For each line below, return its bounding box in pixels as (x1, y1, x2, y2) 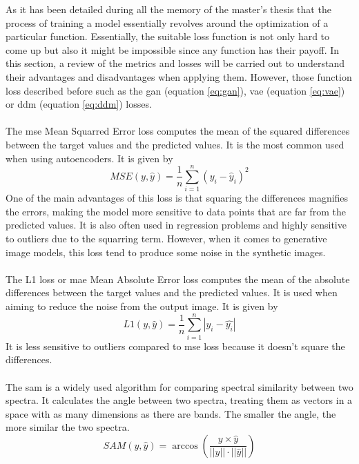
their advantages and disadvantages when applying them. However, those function (6, 69, 352, 84)
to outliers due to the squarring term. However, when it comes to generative (6, 231, 327, 246)
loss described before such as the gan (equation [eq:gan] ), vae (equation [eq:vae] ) (6, 83, 345, 97)
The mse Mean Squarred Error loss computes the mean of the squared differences (6, 124, 350, 138)
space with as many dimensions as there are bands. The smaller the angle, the (6, 406, 336, 420)
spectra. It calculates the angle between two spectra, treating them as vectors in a (6, 393, 353, 407)
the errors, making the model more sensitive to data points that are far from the (6, 204, 346, 218)
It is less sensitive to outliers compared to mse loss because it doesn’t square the (6, 338, 345, 353)
